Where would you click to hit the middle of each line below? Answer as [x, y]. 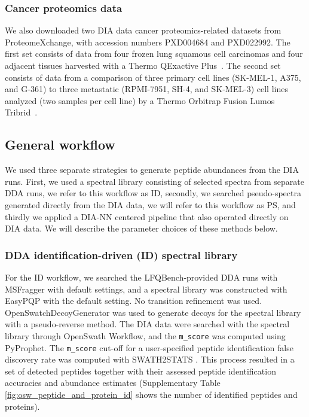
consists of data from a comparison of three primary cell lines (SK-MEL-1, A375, [153, 77]
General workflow [60, 144]
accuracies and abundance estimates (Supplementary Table [113, 383]
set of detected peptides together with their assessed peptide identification [140, 371]
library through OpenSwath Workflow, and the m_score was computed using [145, 335]
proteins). [22, 406]
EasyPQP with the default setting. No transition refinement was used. [134, 301]
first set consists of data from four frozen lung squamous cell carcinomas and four [154, 54]
